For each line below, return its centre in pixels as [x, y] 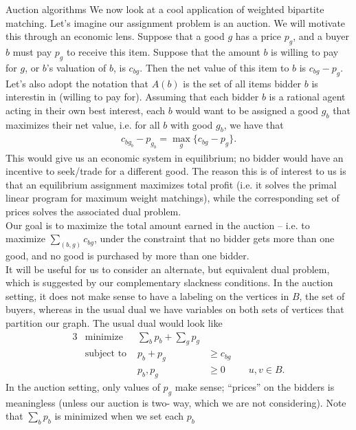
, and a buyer [321, 36]
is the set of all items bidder [242, 83]
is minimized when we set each [119, 416]
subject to [106, 354]
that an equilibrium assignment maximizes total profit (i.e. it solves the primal [171, 184]
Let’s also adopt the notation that [77, 83]
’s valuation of [76, 67]
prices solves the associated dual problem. [93, 211]
